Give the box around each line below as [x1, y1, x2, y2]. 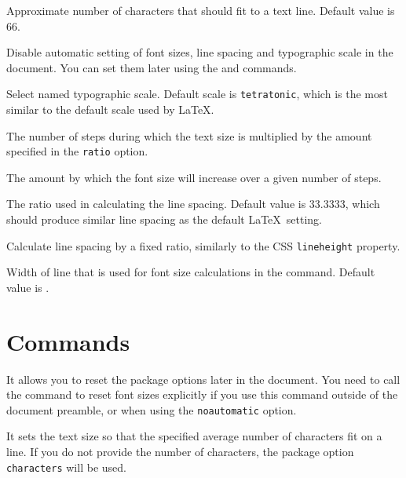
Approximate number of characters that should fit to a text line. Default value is [6, 2, 395, 18]
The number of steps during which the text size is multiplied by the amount [6, 127, 372, 144]
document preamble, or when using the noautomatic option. [6, 401, 297, 418]
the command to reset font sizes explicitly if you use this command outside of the [6, 386, 398, 403]
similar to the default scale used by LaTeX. [6, 101, 214, 118]
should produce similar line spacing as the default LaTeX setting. [6, 211, 323, 228]
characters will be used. [6, 458, 126, 475]
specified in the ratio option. [6, 143, 148, 159]
